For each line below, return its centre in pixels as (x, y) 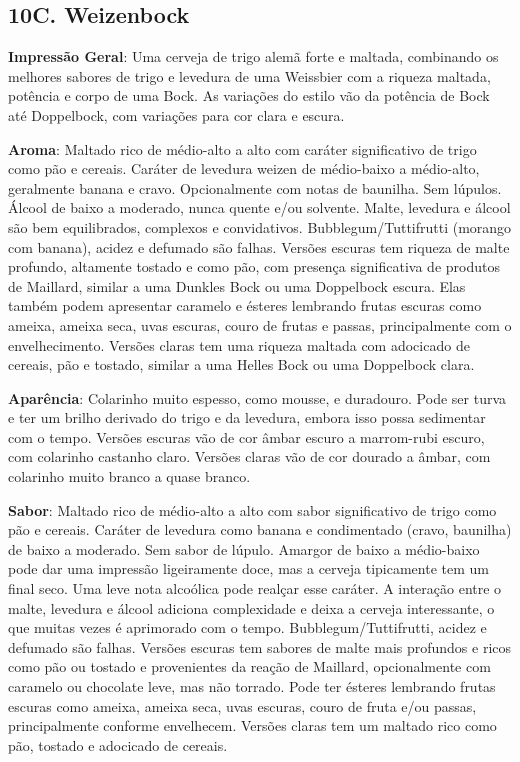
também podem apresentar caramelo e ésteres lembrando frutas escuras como (245, 305)
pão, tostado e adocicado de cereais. (118, 744)
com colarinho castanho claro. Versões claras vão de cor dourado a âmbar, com (249, 456)
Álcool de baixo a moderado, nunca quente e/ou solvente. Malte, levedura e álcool (259, 207)
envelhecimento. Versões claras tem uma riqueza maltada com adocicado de (239, 344)
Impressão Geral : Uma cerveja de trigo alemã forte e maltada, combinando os (253, 56)
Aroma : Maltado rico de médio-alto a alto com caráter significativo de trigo (242, 148)
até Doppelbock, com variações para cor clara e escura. (176, 114)
